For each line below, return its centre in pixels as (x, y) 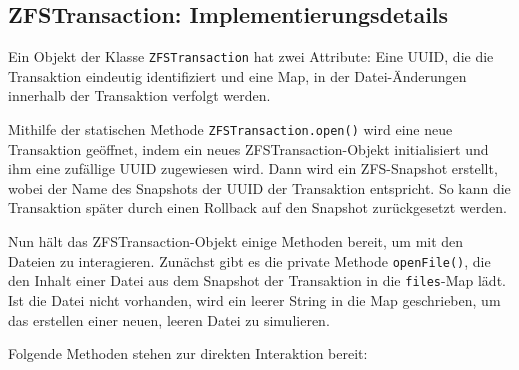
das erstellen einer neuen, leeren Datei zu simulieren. (169, 319)
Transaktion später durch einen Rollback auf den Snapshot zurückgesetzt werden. (257, 207)
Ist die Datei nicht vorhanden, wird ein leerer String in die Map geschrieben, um (254, 299)
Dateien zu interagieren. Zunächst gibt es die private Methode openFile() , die (249, 260)
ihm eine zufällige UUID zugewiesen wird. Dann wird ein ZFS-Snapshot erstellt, (253, 168)
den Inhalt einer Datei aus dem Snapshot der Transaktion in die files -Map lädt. (257, 280)
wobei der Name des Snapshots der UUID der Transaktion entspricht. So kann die (259, 187)
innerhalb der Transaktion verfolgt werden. (139, 95)
